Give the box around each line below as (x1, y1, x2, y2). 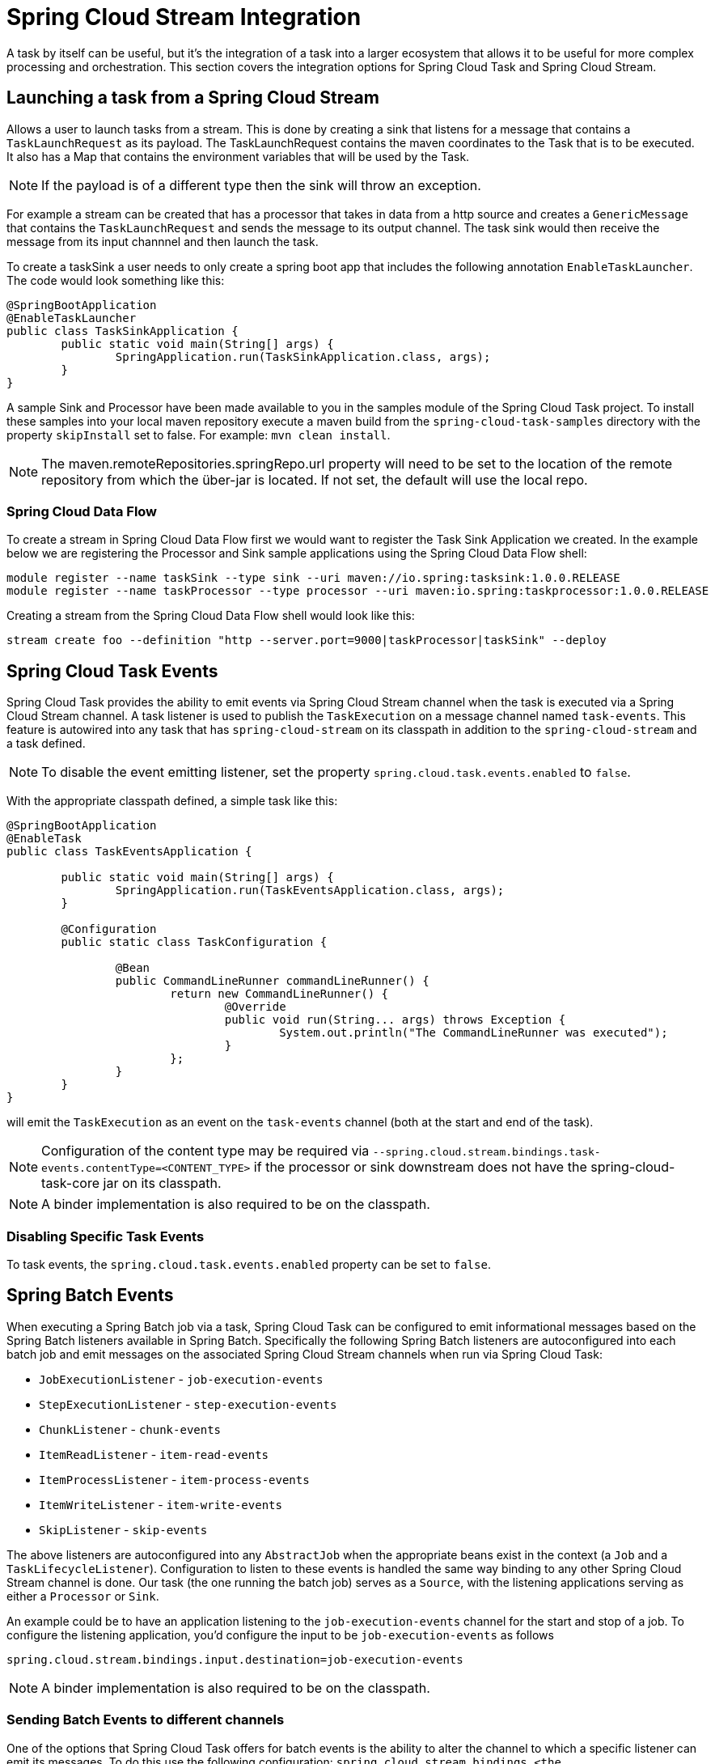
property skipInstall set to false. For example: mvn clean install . (6, 427, 391, 442)
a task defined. (6, 736, 86, 751)
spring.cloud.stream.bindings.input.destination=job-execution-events (6, 1652, 463, 1666)
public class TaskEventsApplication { (6, 845, 252, 859)
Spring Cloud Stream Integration (6, 3, 362, 31)
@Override (224, 1000, 286, 1014)
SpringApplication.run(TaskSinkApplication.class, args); (115, 350, 491, 363)
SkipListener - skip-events (39, 1522, 208, 1537)
